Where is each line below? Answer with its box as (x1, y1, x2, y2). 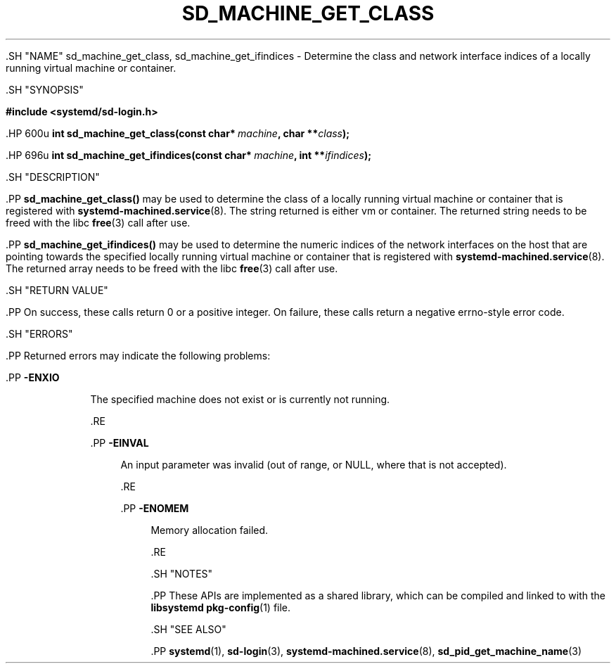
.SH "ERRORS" (6, 327, 73, 340)
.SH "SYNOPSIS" (6, 83, 84, 96)
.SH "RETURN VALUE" (6, 283, 108, 296)
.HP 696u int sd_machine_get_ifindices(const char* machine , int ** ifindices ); (6, 148, 371, 161)
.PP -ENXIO (6, 371, 60, 383)
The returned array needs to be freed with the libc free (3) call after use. (6, 262, 338, 274)
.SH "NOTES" (150, 567, 213, 580)
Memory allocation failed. (150, 523, 269, 536)
